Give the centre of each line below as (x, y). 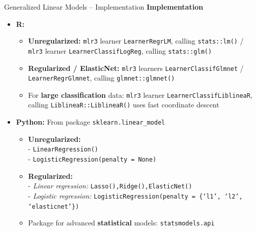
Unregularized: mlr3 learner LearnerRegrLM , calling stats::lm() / (136, 41)
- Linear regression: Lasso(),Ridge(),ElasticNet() (110, 186)
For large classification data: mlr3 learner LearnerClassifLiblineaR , (140, 94)
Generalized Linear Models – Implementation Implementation (104, 7)
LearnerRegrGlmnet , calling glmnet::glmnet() (101, 78)
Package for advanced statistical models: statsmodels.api (121, 223)
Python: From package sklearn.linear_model (90, 122)
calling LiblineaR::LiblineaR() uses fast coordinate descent (124, 105)
